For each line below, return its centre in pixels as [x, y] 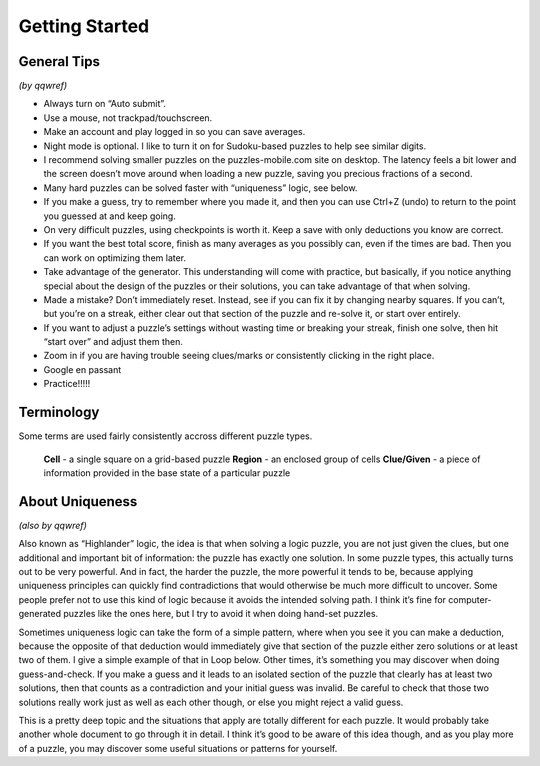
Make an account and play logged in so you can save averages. [174, 132]
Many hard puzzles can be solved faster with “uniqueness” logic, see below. [200, 187]
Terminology [59, 412]
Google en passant [82, 369]
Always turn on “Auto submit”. [105, 104]
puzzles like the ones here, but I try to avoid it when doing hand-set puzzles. [221, 614]
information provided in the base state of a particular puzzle [167, 472]
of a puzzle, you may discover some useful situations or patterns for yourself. [178, 748]
